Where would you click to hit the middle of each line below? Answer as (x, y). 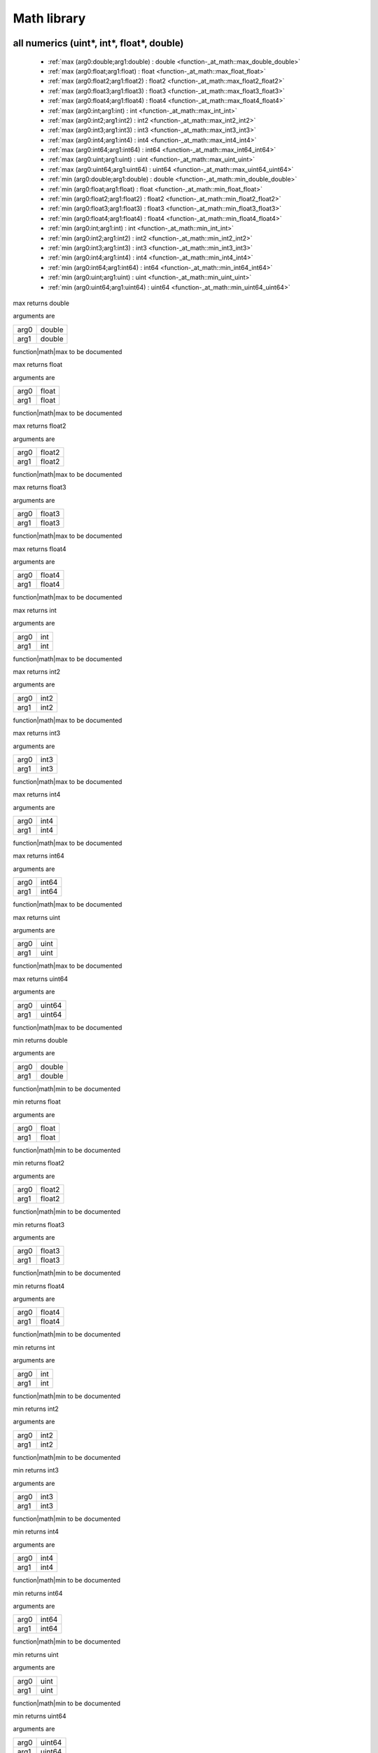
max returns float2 (40, 426)
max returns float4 (40, 549)
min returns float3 (39, 1224)
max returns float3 (40, 487)
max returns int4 (37, 794)
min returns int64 (38, 1593)
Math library (49, 18)
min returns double (40, 1040)
